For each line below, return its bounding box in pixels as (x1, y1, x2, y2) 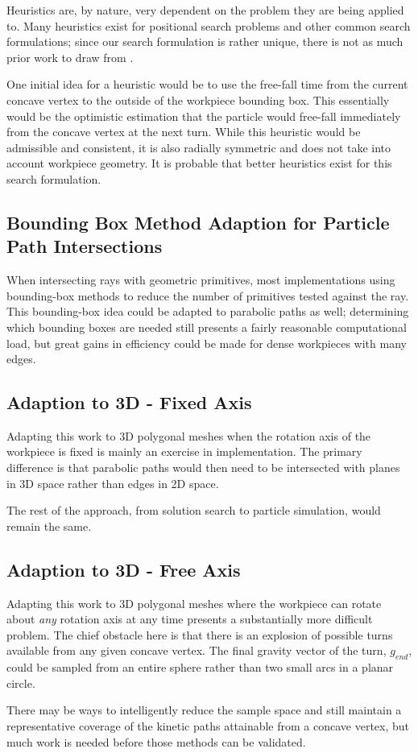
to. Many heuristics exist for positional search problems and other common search (6, 17, 411, 34)
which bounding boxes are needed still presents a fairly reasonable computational (6, 318, 407, 335)
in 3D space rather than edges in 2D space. (6, 474, 219, 491)
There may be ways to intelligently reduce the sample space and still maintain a (6, 701, 402, 718)
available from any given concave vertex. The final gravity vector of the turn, (6, 642, 387, 659)
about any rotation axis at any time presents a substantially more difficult (6, 610, 373, 627)
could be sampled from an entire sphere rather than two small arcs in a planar (6, 659, 394, 676)
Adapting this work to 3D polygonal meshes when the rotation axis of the (6, 427, 371, 444)
